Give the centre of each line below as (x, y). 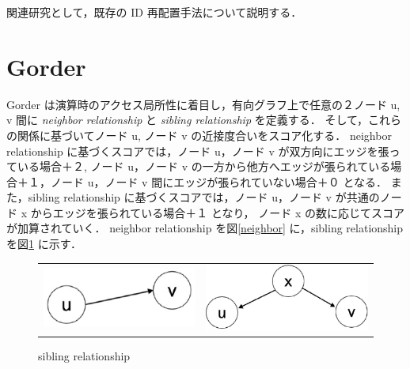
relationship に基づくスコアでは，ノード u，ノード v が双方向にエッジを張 (198, 151)
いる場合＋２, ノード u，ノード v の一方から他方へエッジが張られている (204, 166)
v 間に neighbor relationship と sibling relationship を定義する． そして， (187, 120)
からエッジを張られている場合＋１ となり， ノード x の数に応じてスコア (217, 212)
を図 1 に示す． (44, 244)
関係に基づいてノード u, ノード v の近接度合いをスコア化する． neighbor (204, 135)
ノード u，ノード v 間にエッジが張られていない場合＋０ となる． (218, 181)
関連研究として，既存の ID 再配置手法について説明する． (154, 12)
